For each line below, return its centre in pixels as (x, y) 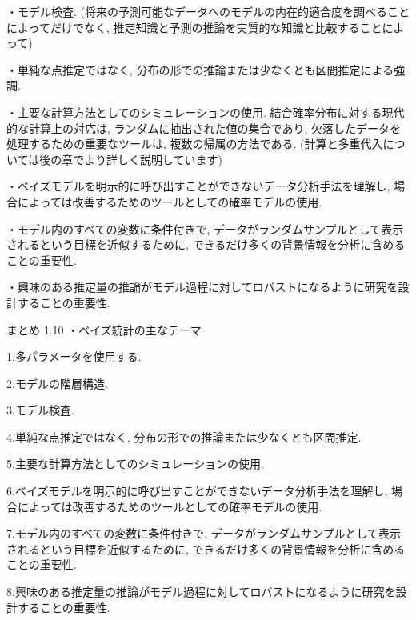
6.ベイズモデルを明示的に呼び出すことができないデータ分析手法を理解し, (197, 491)
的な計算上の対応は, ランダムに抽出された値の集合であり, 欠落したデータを (204, 128)
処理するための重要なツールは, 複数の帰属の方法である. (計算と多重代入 (195, 144)
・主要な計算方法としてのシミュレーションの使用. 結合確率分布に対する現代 (206, 112)
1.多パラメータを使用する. (74, 356)
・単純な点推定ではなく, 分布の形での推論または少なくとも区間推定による (200, 69)
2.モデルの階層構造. (57, 383)
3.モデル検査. (40, 410)
